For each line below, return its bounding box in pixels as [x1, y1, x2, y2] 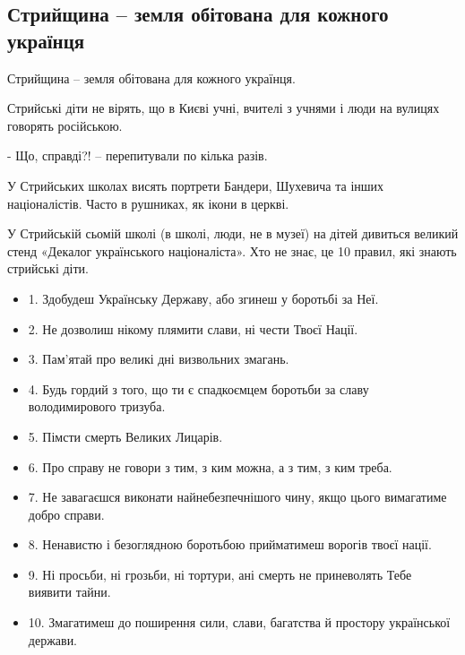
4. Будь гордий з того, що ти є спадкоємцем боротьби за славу [28, 379, 369, 398]
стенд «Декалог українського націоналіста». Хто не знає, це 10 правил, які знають [7, 241, 457, 260]
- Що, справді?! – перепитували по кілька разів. [7, 146, 268, 165]
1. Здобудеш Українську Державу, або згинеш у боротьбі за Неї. [28, 289, 379, 307]
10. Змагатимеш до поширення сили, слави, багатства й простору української [28, 613, 451, 632]
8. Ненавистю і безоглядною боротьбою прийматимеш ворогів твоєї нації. [28, 535, 432, 554]
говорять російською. [7, 116, 123, 134]
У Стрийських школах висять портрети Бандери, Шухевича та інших [7, 176, 384, 194]
